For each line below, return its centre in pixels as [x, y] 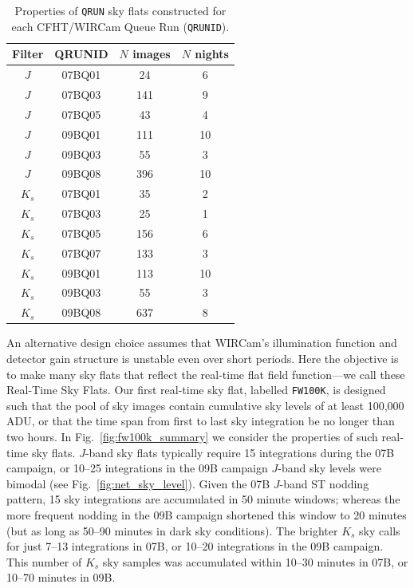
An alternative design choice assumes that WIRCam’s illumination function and [202, 343]
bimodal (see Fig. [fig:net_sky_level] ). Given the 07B [138, 483]
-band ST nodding [324, 483]
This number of [44, 561]
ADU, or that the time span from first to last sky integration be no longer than [201, 421]
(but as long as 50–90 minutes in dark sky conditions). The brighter [172, 530]
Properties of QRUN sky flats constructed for [120, 10]
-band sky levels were [329, 468]
